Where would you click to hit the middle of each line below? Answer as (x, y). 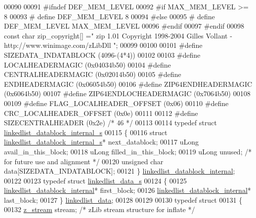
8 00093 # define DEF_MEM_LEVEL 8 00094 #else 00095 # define (109, 16)
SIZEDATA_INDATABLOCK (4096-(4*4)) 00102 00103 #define (102, 54)
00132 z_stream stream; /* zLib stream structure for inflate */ (100, 209)
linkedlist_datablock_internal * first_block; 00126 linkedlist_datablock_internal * (128, 190)
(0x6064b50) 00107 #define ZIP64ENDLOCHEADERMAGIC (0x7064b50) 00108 (127, 93)
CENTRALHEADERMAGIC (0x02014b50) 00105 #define (93, 74)
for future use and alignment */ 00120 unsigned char (84, 161)
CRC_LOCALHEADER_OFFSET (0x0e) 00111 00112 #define (101, 113)
